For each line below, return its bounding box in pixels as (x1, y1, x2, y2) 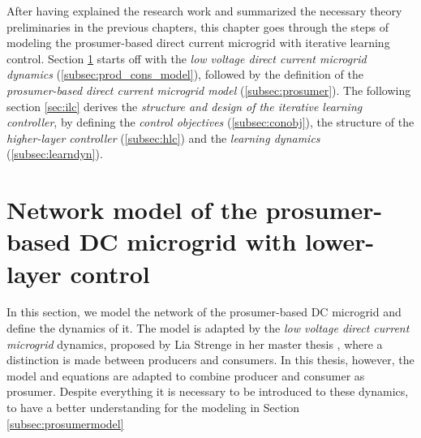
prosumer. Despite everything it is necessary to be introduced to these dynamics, (6, 383, 409, 400)
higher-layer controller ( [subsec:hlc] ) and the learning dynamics (6, 129, 320, 146)
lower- (305, 225, 375, 258)
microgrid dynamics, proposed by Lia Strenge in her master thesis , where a (6, 335, 383, 352)
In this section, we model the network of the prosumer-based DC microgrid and (6, 303, 402, 320)
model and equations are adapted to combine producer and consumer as (6, 367, 365, 384)
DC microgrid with (79, 225, 297, 258)
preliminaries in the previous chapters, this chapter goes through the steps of (6, 18, 389, 35)
